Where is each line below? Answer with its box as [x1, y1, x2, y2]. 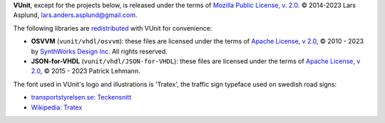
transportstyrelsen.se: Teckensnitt [31, 93, 132, 102]
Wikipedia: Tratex [31, 103, 83, 112]
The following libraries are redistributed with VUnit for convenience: [13, 23, 212, 32]
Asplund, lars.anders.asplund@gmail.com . [13, 11, 138, 19]
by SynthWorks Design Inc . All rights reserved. [31, 47, 168, 55]
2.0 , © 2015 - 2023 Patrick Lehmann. [31, 67, 140, 75]
